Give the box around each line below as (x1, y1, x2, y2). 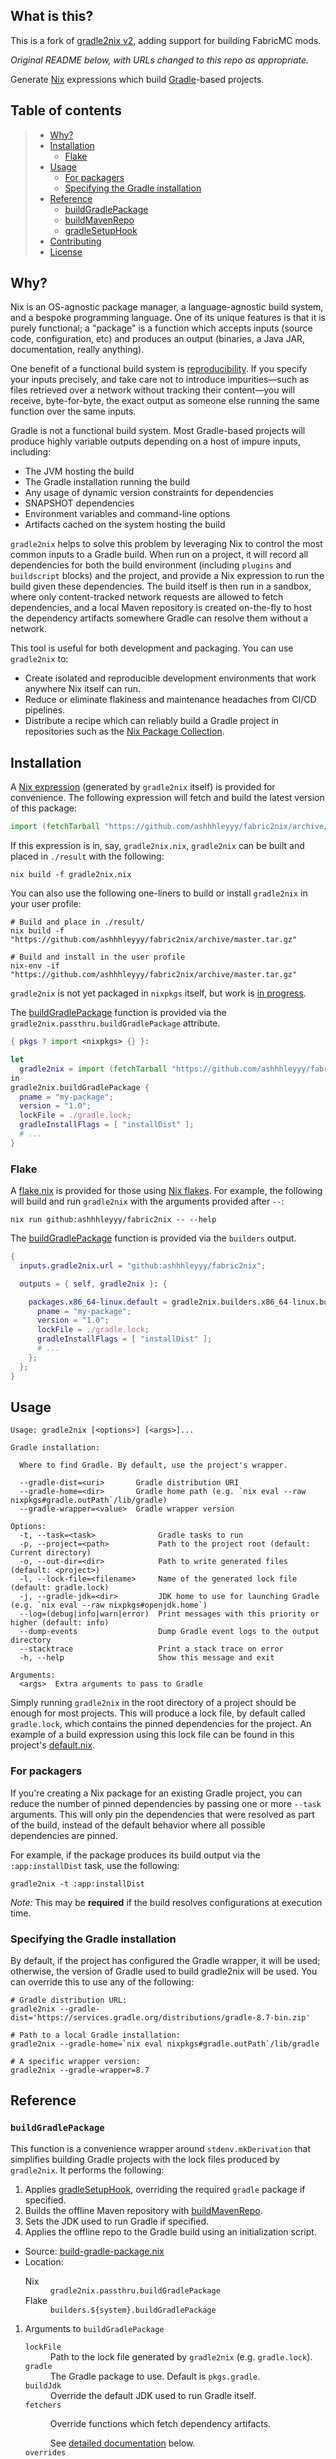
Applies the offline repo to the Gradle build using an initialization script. (24, 2225, 317, 2238)
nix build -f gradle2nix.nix (10, 870, 132, 880)
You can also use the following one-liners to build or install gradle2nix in (10, 887, 308, 899)
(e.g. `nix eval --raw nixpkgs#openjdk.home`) (10, 1600, 208, 1611)
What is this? (10, 8, 94, 25)
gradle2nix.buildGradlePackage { (10, 1082, 150, 1093)
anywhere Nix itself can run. (24, 683, 142, 695)
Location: (24, 2255, 64, 2268)
